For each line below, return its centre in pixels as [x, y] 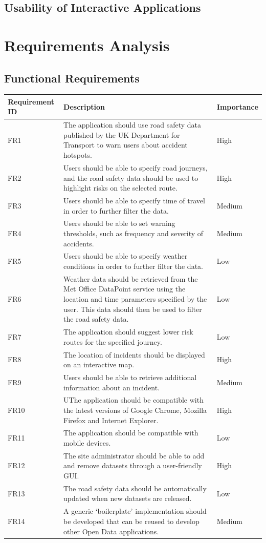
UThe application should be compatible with [134, 400]
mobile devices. [87, 443]
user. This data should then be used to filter [133, 309]
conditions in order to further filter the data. [133, 266]
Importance [237, 106]
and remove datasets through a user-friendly [133, 465]
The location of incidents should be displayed [134, 354]
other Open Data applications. [111, 531]
